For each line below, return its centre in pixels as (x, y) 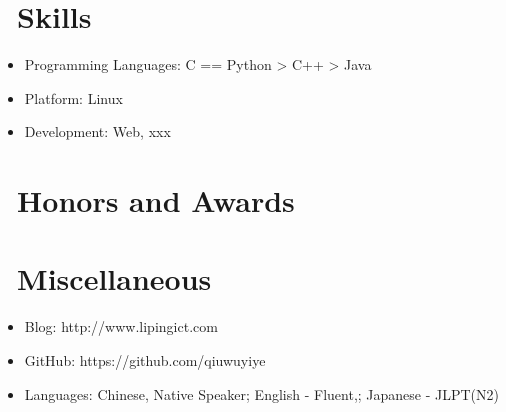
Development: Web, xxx (97, 131)
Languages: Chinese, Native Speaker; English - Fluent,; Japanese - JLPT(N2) (262, 393)
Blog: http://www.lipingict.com (121, 326)
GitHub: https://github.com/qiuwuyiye (145, 360)
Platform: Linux (73, 97)
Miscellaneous (114, 278)
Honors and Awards (156, 200)
